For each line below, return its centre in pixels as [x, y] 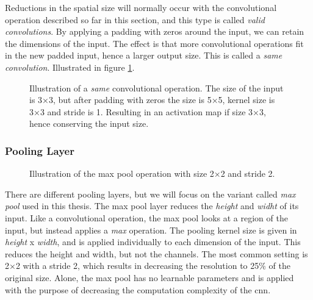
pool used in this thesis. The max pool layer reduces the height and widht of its [152, 206]
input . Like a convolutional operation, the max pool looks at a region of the [146, 217]
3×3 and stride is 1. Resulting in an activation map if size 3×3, [148, 111]
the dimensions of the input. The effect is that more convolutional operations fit [154, 43]
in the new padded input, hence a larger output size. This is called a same [144, 55]
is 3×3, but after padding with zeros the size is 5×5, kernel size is [152, 100]
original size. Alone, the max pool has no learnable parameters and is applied [149, 277]
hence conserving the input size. [89, 123]
